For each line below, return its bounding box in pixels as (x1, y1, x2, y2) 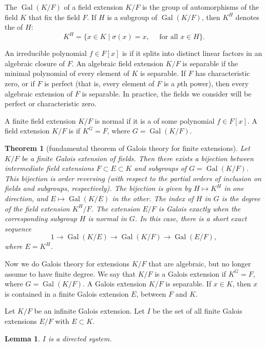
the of (5, 22, 23, 32)
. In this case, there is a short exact (135, 213, 247, 224)
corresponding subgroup (5, 213, 77, 224)
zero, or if (5, 78, 35, 89)
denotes (235, 11, 259, 22)
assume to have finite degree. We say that (5, 268, 136, 279)
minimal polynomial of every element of (5, 68, 129, 79)
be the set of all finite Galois (153, 305, 242, 316)
